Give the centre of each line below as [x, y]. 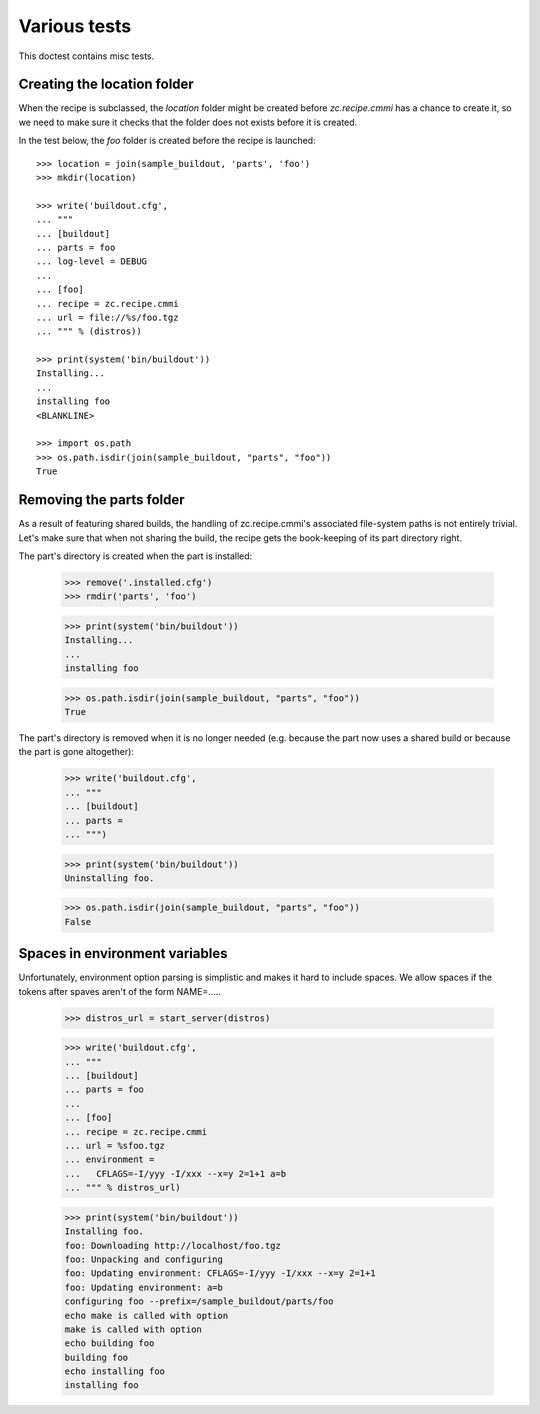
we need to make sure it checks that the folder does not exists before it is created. [188, 122]
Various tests [75, 26]
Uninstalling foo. [109, 878]
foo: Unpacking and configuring [144, 1259]
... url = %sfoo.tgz [114, 1146]
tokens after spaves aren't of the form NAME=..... [120, 991]
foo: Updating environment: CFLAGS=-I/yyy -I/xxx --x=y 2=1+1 [220, 1273]
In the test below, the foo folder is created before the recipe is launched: [167, 141]
